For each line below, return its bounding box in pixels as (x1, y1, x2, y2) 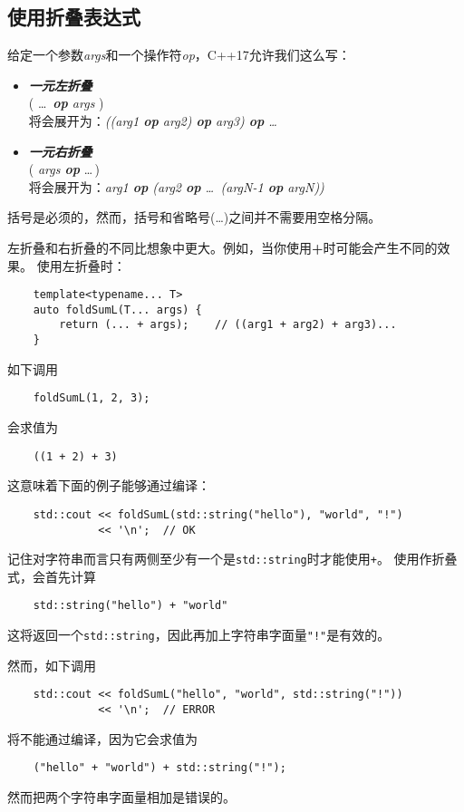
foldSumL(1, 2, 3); (33, 391, 150, 405)
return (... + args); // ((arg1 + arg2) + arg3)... (59, 318, 397, 332)
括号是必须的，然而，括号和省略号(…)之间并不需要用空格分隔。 (7, 208, 382, 227)
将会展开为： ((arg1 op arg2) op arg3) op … (28, 111, 277, 130)
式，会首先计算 (7, 566, 96, 585)
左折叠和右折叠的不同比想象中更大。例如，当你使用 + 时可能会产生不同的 (7, 237, 438, 256)
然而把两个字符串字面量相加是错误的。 (7, 787, 236, 806)
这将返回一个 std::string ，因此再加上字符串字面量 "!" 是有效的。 (7, 625, 391, 644)
